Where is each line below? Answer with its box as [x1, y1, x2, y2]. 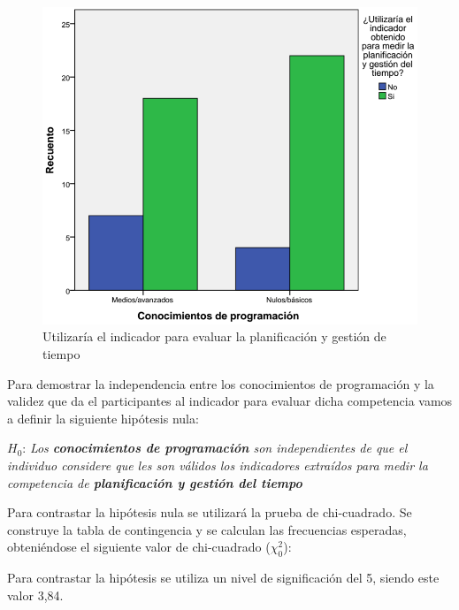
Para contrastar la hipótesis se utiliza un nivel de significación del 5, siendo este [7, 568, 440, 587]
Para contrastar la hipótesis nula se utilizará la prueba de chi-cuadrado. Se [7, 503, 412, 522]
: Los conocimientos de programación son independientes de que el [22, 438, 408, 457]
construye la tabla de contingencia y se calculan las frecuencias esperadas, [7, 520, 407, 538]
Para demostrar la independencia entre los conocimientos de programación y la [7, 374, 434, 393]
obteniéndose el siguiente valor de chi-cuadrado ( [7, 538, 271, 556]
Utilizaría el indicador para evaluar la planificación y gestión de [42, 327, 386, 346]
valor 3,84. [7, 585, 64, 604]
